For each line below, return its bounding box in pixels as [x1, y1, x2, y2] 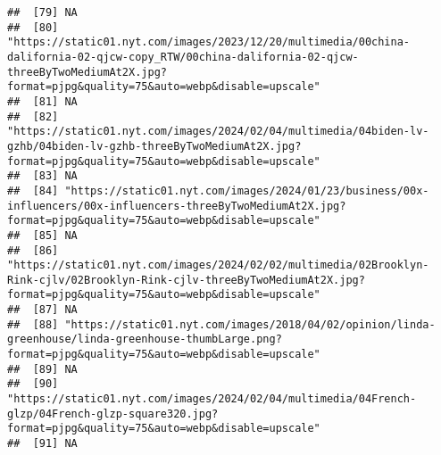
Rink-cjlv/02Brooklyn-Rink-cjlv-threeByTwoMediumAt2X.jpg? [7, 273, 365, 286]
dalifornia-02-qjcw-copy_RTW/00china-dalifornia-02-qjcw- [7, 50, 359, 63]
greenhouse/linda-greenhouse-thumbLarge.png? [7, 333, 282, 346]
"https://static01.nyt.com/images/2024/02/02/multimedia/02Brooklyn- [7, 259, 429, 272]
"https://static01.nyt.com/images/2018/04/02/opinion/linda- [64, 318, 436, 331]
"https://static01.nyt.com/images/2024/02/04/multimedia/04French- [7, 393, 417, 406]
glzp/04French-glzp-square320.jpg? [7, 407, 219, 420]
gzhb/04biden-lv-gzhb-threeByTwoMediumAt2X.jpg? [7, 139, 302, 153]
